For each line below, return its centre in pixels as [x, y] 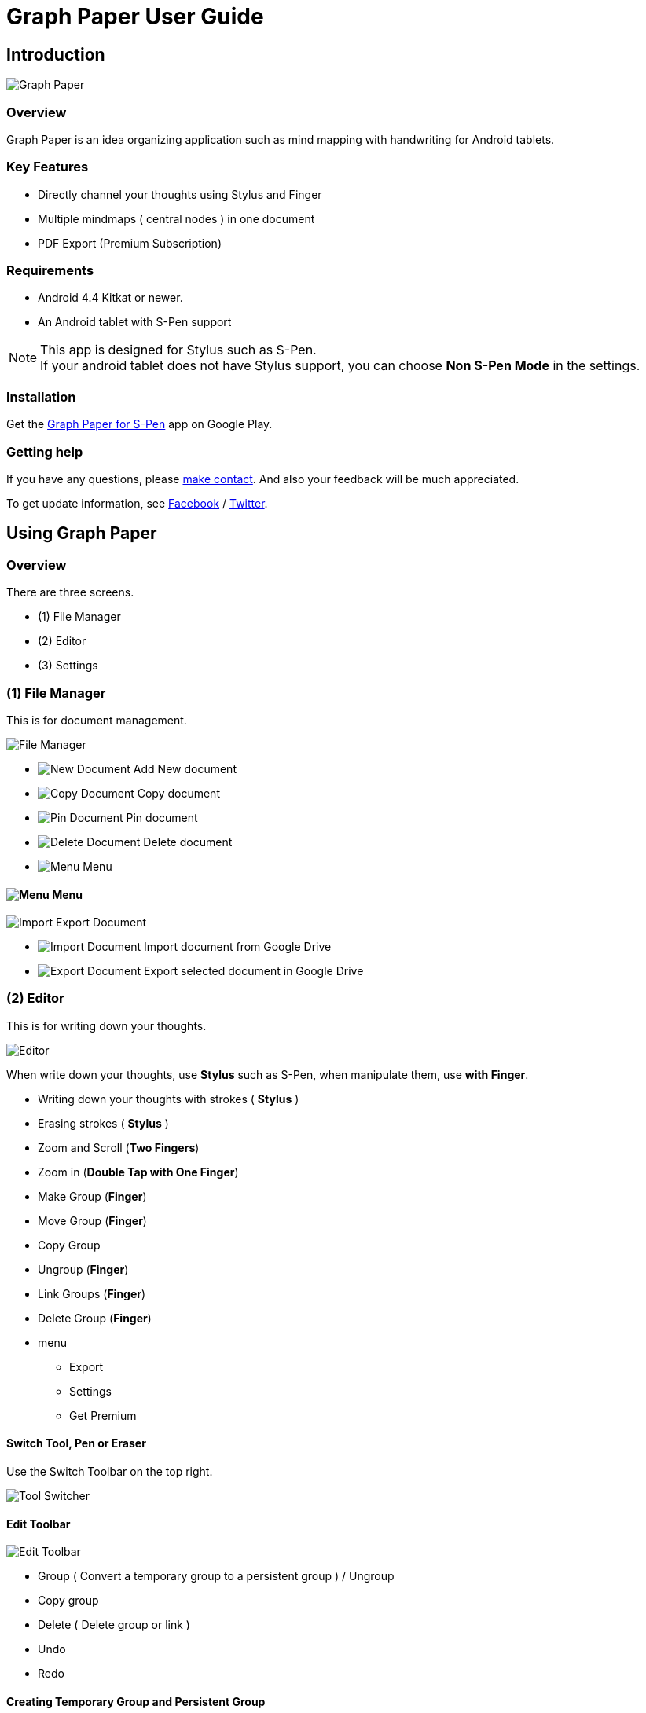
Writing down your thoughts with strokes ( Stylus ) [169, 1099]
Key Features [48, 167]
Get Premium [103, 1415]
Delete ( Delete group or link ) [114, 1625]
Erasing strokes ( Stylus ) [103, 1123]
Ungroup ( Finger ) [83, 1269]
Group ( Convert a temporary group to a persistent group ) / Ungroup [216, 1576]
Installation [41, 396]
